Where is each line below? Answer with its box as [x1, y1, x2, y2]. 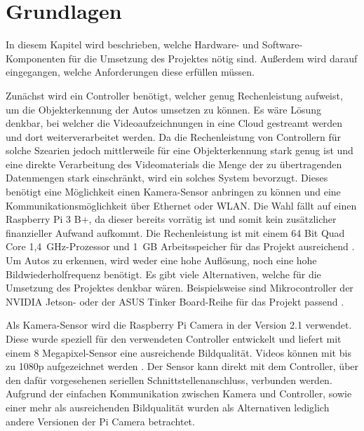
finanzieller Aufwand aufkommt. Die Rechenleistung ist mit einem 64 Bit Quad [6, 225, 345, 240]
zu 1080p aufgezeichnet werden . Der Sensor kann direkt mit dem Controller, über [6, 359, 359, 374]
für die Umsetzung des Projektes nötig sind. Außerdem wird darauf [68, 50, 358, 65]
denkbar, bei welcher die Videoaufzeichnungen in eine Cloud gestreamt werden [6, 116, 343, 130]
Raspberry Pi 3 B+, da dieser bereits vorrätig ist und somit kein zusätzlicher [6, 212, 337, 226]
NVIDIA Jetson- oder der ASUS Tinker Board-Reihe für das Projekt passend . [6, 294, 344, 308]
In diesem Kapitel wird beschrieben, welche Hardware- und [6, 37, 259, 52]
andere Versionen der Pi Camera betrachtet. [6, 413, 195, 428]
